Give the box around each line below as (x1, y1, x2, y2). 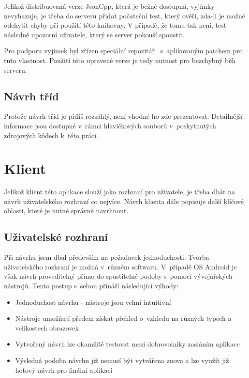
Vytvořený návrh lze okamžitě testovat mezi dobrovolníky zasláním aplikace (15, 339, 240, 349)
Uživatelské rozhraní (4, 229, 108, 244)
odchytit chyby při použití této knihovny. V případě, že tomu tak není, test (4, 20, 227, 30)
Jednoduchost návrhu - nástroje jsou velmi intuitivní (15, 297, 171, 307)
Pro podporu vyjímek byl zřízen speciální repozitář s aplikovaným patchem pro (4, 46, 243, 56)
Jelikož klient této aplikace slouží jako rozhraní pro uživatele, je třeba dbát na (4, 187, 235, 197)
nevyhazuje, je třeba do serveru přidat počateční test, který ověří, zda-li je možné (4, 10, 245, 20)
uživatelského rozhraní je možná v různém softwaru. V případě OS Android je (4, 261, 237, 271)
